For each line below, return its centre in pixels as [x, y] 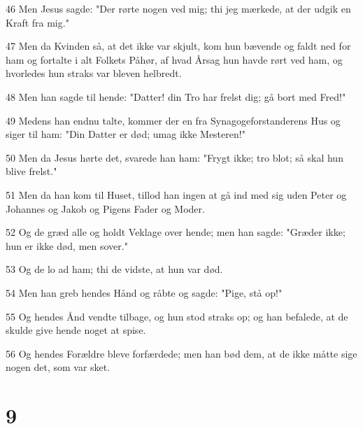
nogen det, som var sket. [58, 367]
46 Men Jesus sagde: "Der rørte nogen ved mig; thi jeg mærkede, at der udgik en [178, 8]
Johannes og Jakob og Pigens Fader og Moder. [105, 208]
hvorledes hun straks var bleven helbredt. [94, 73]
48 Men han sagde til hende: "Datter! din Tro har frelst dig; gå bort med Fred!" [176, 96]
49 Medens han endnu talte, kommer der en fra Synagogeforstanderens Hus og [173, 120]
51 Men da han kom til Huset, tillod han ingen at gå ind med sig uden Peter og [176, 194]
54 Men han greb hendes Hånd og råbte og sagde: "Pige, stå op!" [144, 292]
